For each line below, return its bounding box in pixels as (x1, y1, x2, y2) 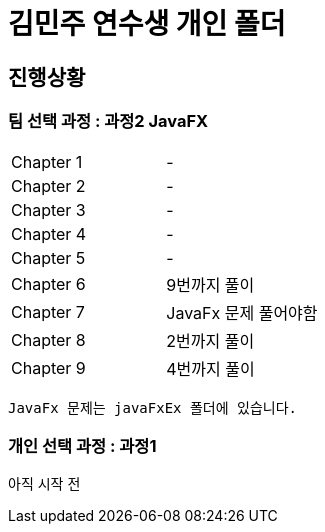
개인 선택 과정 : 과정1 (8, 435, 157, 456)
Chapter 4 (11, 223, 87, 244)
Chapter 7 (11, 301, 85, 322)
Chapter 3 (11, 199, 86, 220)
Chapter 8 (11, 329, 86, 350)
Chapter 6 (11, 273, 86, 294)
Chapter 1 (11, 151, 83, 172)
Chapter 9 (11, 357, 86, 378)
